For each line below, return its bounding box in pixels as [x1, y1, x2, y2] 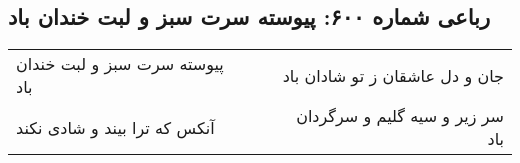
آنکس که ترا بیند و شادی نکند [16, 115, 215, 139]
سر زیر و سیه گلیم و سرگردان [296, 104, 504, 128]
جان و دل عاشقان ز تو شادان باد [282, 63, 504, 87]
